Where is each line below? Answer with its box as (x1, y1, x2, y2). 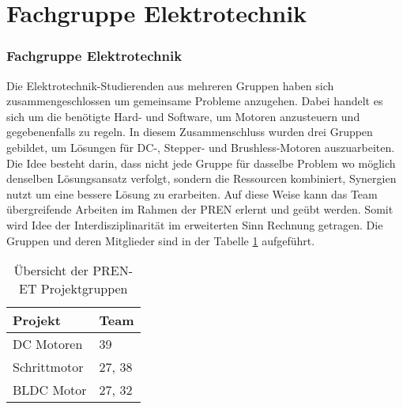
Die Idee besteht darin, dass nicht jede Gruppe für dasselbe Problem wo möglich (6, 154, 396, 171)
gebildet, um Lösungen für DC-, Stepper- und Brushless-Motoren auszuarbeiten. (6, 138, 395, 155)
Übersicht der (13, 261, 89, 280)
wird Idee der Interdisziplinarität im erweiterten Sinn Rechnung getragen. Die (6, 216, 383, 233)
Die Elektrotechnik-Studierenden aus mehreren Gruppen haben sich (6, 77, 334, 93)
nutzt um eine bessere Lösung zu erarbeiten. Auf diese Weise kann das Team (6, 185, 378, 202)
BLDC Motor (13, 381, 87, 400)
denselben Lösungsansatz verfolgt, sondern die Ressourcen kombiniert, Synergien (6, 170, 397, 187)
